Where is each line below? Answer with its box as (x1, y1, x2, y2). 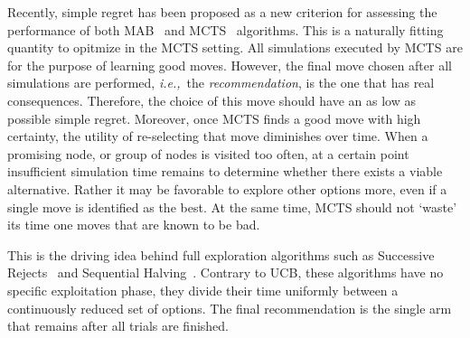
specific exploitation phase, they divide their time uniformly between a (7, 280, 399, 299)
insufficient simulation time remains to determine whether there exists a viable (7, 162, 443, 181)
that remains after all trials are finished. (7, 316, 230, 335)
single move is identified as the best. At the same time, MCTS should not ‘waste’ (7, 197, 457, 216)
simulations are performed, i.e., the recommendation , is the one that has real (7, 73, 435, 92)
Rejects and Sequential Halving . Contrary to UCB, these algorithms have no (7, 263, 444, 282)
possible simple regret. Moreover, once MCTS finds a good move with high (7, 108, 421, 127)
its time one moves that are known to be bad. (7, 215, 260, 234)
